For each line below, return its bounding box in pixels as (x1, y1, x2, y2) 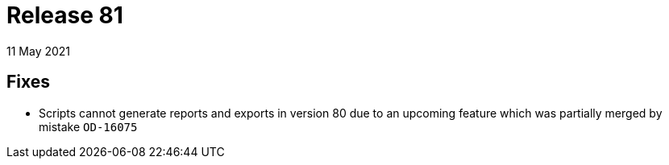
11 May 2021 (6, 43, 71, 58)
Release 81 (6, 2, 123, 29)
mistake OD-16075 (39, 119, 138, 134)
